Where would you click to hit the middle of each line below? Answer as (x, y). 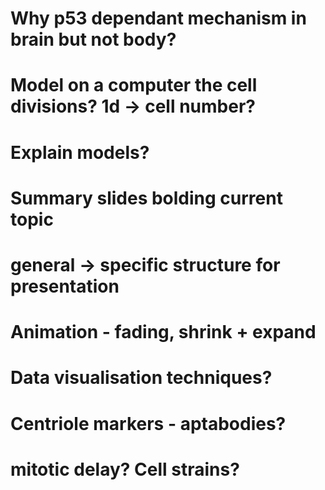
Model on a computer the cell (134, 85)
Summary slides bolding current (146, 198)
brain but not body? (93, 39)
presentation (65, 286)
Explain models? (80, 152)
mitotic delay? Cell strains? (125, 469)
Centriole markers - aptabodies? (148, 423)
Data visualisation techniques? (141, 378)
